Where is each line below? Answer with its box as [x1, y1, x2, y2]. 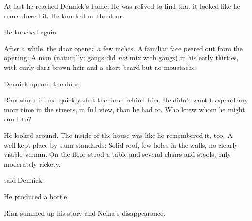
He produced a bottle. [4, 191, 69, 201]
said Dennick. [4, 175, 44, 185]
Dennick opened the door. [4, 78, 80, 88]
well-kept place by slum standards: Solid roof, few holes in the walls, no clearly [4, 139, 238, 150]
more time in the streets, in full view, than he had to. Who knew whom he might [4, 104, 245, 114]
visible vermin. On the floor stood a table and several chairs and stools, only [4, 149, 231, 159]
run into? [4, 114, 31, 124]
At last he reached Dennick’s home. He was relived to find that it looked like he [4, 1, 240, 11]
